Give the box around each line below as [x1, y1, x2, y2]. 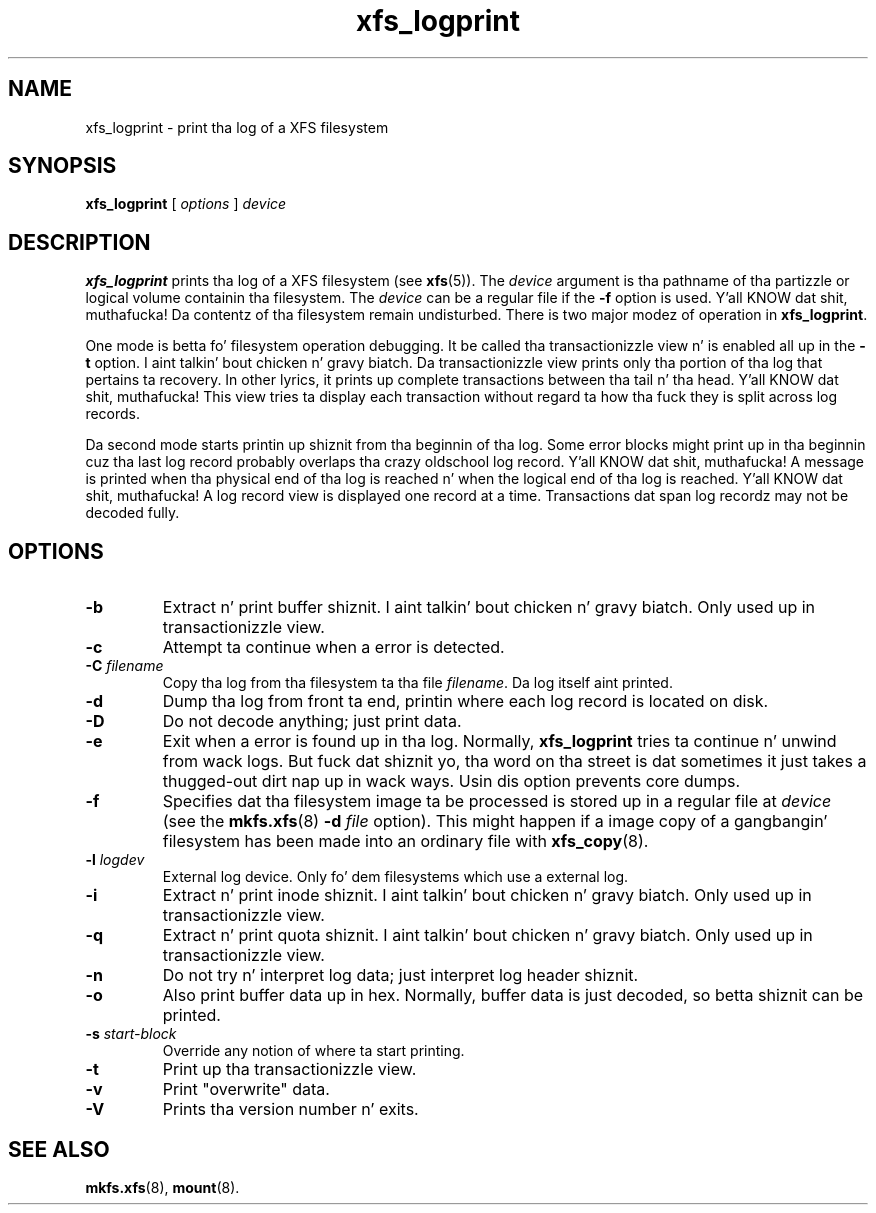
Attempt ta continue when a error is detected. [162, 637, 505, 658]
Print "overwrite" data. [162, 1079, 330, 1100]
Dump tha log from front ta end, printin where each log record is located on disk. [162, 691, 769, 712]
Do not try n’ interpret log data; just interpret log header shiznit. [162, 965, 639, 986]
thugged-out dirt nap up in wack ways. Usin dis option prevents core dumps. [162, 771, 741, 792]
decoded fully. [85, 504, 180, 522]
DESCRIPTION [8, 229, 151, 255]
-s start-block [85, 1025, 177, 1043]
